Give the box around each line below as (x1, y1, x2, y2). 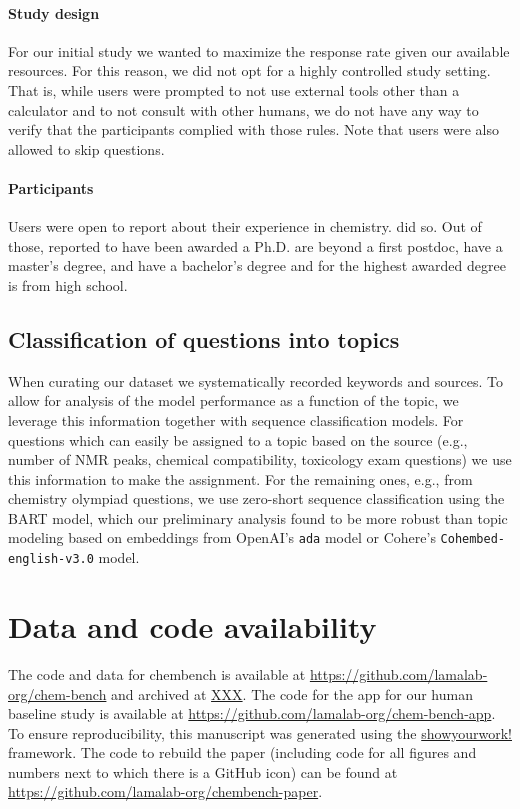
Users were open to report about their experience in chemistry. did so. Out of (8, 216, 482, 237)
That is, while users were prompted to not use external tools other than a (8, 79, 460, 100)
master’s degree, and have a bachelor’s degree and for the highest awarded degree (8, 255, 506, 276)
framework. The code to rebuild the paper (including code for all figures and (8, 742, 477, 763)
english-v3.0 (8, 552, 94, 567)
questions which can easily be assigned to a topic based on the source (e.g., (8, 429, 468, 450)
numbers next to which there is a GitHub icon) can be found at (8, 761, 398, 782)
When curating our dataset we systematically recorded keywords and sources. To (8, 370, 503, 391)
